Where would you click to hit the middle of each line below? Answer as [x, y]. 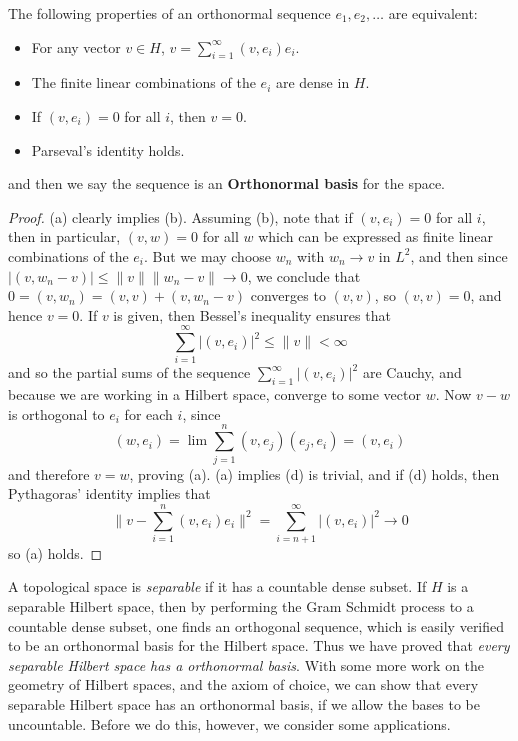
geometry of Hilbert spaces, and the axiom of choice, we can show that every [243, 684]
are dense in [312, 82]
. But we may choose [208, 255]
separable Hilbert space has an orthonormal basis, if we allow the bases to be [244, 704]
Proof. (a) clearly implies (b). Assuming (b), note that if [180, 216]
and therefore [49, 473]
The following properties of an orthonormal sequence [169, 13]
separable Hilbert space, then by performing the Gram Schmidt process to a [241, 606]
